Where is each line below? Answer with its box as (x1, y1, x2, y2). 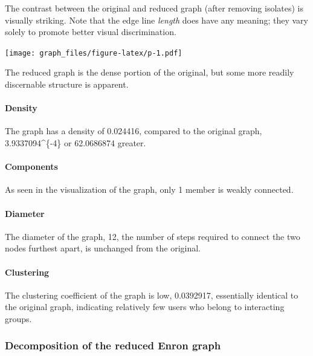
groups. (5, 312, 32, 325)
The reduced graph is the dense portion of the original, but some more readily (5, 66, 294, 79)
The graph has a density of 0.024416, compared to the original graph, (5, 125, 262, 137)
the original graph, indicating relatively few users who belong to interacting (5, 300, 285, 313)
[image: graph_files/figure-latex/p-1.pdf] (5, 48, 182, 57)
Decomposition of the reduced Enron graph (5, 338, 221, 353)
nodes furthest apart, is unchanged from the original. (5, 242, 201, 254)
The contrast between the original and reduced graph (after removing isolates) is (5, 2, 304, 14)
